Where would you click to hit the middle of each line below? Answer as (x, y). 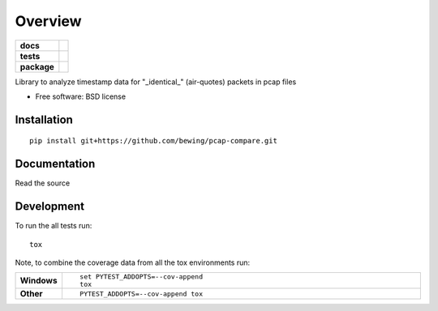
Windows (39, 281)
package (37, 66)
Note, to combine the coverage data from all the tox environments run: (133, 262)
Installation (44, 119)
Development (50, 207)
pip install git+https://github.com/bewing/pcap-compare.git (153, 141)
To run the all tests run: (54, 226)
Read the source (43, 183)
